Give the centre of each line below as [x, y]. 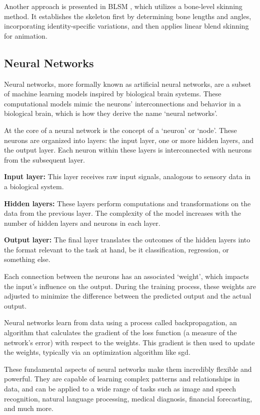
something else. [27, 259]
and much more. [29, 408]
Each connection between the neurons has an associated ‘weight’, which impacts [126, 276]
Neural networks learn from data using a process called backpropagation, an [120, 322]
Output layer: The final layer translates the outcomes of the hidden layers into [127, 240]
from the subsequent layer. [45, 159]
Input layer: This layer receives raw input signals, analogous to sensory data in [127, 176]
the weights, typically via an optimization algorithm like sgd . [97, 352]
